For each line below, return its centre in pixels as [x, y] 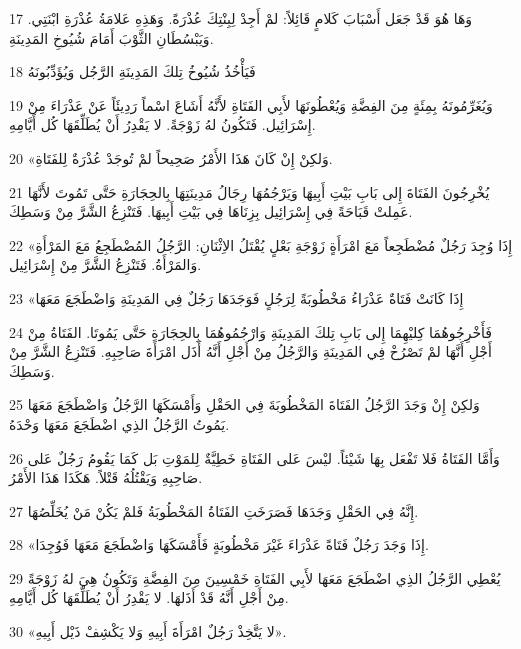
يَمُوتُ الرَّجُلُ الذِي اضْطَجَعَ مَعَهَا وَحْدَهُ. [119, 423]
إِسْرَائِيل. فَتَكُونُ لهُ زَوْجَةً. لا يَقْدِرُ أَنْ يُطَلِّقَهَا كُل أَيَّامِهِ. [162, 124]
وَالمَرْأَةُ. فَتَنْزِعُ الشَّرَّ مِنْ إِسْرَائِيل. [105, 264]
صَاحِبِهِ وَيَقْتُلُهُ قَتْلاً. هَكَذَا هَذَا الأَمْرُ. [106, 477]
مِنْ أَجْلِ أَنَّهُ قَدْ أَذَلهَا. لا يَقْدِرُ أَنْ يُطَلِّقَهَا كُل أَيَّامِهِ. [149, 597]
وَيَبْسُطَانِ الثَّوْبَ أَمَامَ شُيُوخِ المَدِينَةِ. [111, 37]
